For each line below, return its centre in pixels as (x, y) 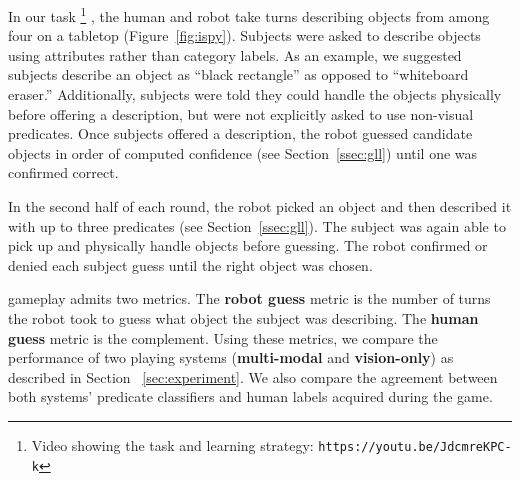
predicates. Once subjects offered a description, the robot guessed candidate (240, 133)
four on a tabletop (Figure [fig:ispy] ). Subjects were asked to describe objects (244, 35)
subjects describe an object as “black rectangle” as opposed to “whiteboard (238, 74)
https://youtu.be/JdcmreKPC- (415, 446)
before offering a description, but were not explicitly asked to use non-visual (241, 113)
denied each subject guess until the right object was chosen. (190, 264)
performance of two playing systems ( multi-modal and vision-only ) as (231, 357)
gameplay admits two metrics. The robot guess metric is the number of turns (249, 298)
